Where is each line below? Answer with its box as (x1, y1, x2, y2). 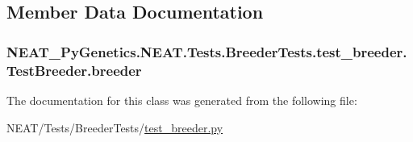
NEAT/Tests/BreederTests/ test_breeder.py (6, 119, 223, 136)
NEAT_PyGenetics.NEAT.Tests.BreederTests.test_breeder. (6, 41, 407, 61)
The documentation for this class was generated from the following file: (6, 91, 357, 108)
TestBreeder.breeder (6, 60, 142, 80)
